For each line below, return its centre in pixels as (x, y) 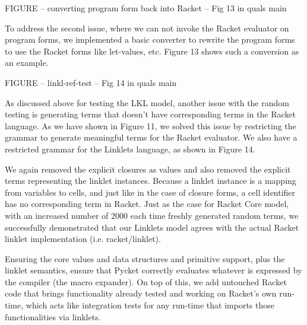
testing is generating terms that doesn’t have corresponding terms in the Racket (151, 114)
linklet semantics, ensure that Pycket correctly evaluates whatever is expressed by (153, 270)
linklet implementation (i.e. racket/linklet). (83, 239)
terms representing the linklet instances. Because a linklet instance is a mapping (151, 181)
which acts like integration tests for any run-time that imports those (150, 305)
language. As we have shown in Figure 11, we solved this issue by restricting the (151, 125)
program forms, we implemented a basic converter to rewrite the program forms (150, 39)
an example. (27, 63)
